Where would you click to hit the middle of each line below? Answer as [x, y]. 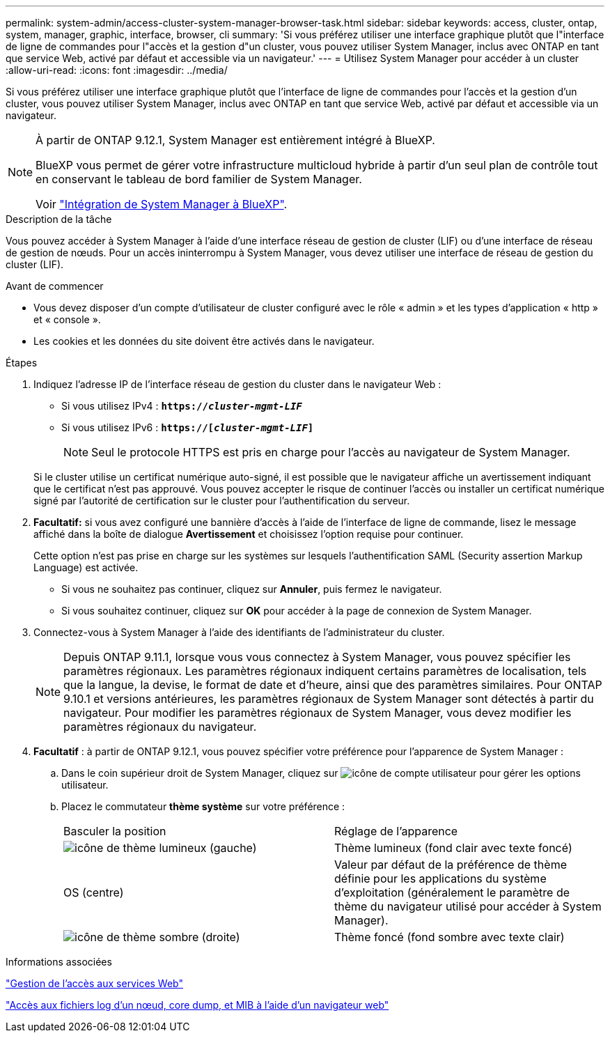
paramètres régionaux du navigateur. [160, 727]
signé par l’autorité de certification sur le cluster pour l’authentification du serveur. [222, 501]
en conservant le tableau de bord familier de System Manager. [199, 179]
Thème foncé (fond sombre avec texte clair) [449, 937]
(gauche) [233, 848]
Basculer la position [115, 831]
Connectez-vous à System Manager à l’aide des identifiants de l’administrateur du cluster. [239, 632]
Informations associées [59, 962]
